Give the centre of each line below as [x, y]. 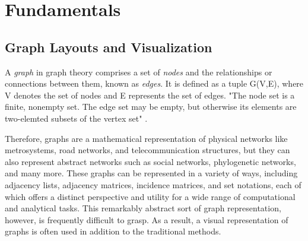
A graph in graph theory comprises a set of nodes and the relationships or [139, 72]
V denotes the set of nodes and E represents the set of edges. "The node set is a [150, 95]
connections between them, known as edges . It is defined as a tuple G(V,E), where [154, 83]
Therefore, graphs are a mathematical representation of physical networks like [146, 138]
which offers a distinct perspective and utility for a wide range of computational [150, 196]
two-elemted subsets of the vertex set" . [76, 118]
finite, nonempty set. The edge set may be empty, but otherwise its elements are [151, 107]
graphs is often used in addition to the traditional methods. [113, 231]
